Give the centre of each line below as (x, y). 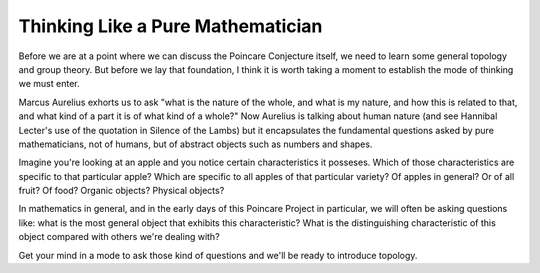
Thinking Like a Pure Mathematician (170, 26)
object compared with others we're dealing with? (119, 237)
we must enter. (49, 84)
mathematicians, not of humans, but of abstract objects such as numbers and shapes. (195, 144)
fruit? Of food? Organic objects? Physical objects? (121, 191)
